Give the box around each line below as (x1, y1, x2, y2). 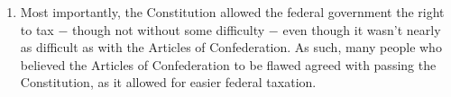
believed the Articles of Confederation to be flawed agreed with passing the (20, 55, 437, 74)
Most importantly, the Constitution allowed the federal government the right (20, 3, 445, 21)
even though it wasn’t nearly (282, 20, 441, 39)
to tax (20, 20, 54, 39)
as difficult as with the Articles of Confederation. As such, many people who (20, 38, 442, 57)
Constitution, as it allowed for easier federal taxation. (20, 73, 317, 92)
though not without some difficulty (71, 20, 265, 39)
